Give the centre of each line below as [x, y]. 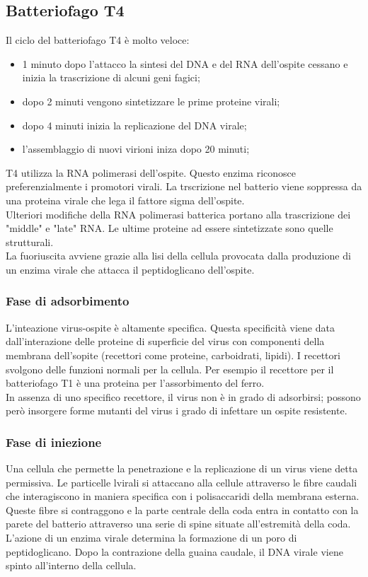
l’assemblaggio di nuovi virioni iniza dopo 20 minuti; [136, 149]
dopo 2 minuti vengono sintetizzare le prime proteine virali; [151, 101]
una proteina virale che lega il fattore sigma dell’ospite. [125, 200]
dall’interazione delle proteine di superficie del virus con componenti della [165, 341]
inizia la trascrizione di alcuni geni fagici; [111, 77]
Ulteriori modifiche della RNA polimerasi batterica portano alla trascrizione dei [178, 214]
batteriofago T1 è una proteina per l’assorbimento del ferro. [135, 383]
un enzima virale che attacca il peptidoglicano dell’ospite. [130, 269]
